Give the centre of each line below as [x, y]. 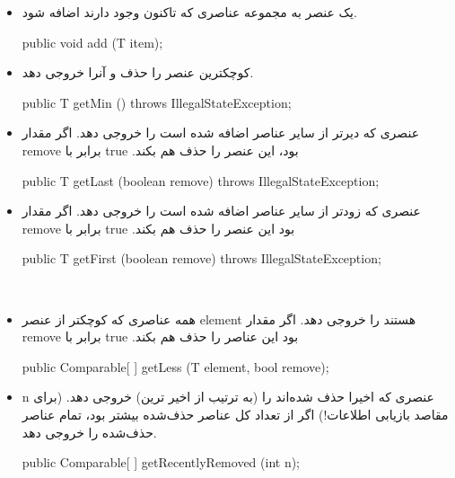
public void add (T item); [92, 42]
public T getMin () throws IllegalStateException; [157, 102]
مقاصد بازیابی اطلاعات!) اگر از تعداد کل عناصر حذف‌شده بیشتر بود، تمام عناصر [235, 414]
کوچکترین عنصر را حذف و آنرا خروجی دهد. [138, 72]
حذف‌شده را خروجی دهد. [89, 432]
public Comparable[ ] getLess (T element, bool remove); [175, 366]
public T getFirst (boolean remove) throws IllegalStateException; [201, 258]
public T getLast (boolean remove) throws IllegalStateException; [201, 180]
